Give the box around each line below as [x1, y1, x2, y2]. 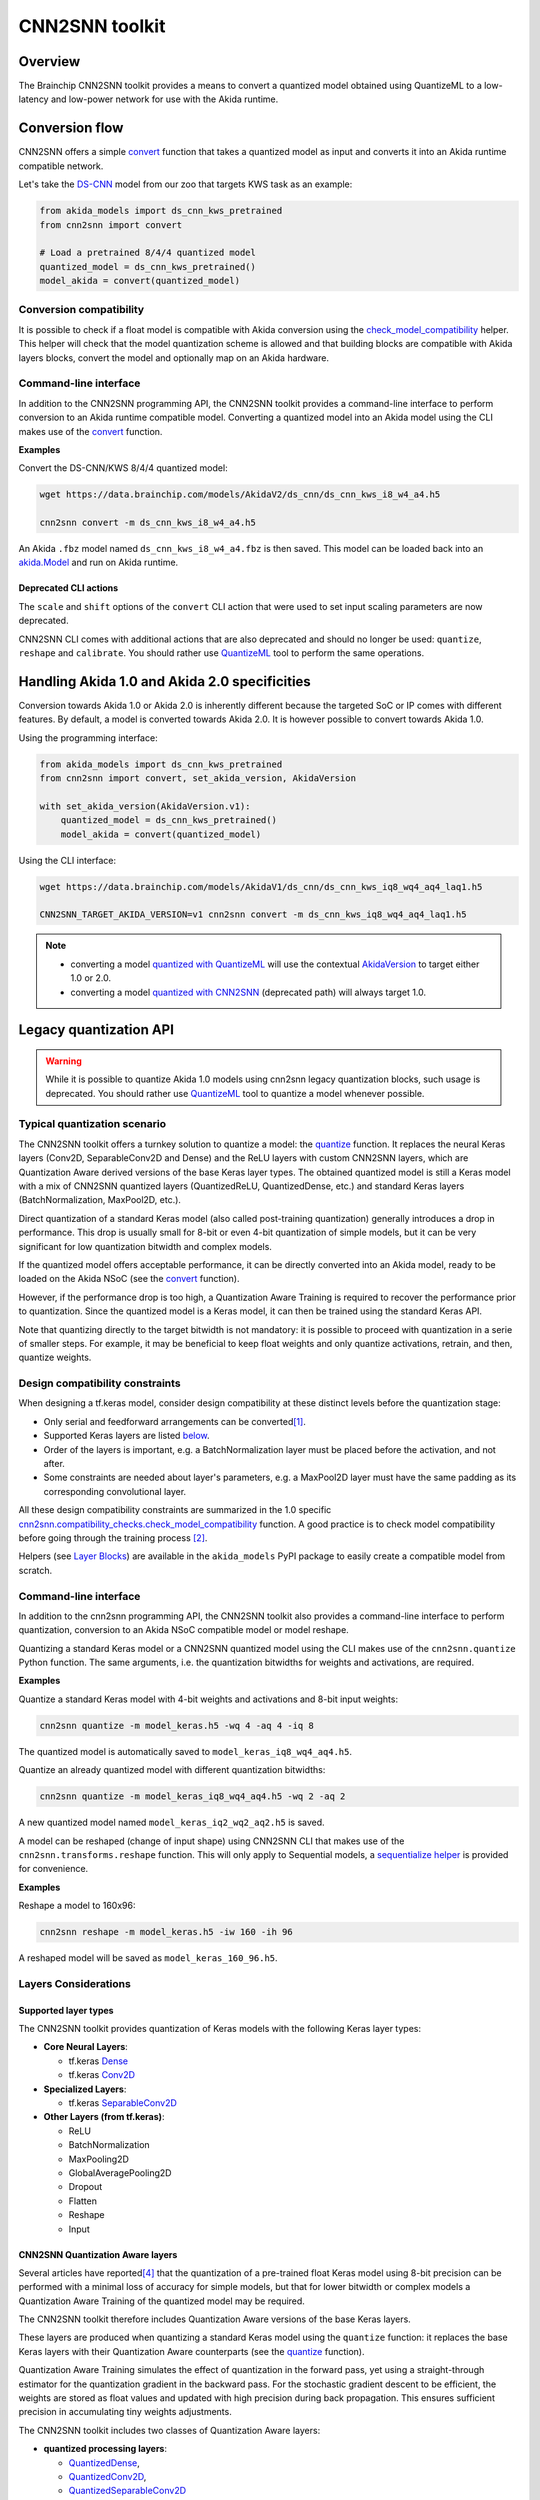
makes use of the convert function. [18, 425, 163, 437]
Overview [18, 53, 81, 70]
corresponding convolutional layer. [43, 1485, 187, 1497]
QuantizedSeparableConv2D [68, 2485, 187, 2497]
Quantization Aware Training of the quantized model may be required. [18, 2295, 305, 2307]
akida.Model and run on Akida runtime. [18, 556, 179, 569]
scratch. [18, 1564, 53, 1576]
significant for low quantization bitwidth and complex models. [18, 1240, 272, 1252]
